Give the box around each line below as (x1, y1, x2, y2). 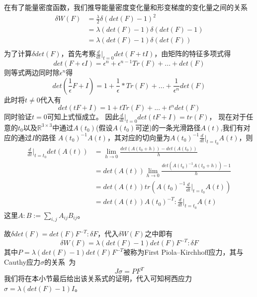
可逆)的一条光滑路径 (135, 122, 201, 132)
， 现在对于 (209, 111, 247, 122)
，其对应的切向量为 (107, 132, 170, 142)
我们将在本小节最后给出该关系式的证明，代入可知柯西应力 (4, 273, 192, 284)
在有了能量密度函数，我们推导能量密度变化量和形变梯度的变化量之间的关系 (4, 2, 248, 12)
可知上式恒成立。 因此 (47, 111, 119, 122)
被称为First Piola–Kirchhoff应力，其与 (123, 247, 244, 257)
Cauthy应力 (4, 257, 41, 267)
